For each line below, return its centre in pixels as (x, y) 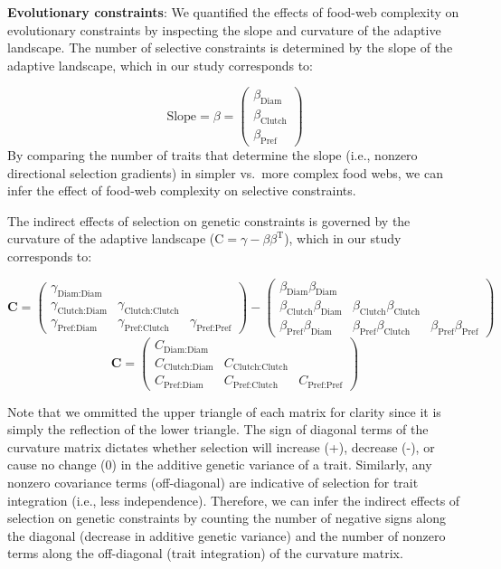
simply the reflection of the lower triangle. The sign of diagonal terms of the (218, 429)
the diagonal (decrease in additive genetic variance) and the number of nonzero (227, 535)
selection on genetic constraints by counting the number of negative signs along (227, 518)
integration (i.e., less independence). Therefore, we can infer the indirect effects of (234, 500)
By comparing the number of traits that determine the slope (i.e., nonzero (213, 154)
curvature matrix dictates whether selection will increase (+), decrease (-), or (221, 446)
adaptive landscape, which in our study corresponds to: (161, 65)
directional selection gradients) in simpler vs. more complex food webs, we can (225, 172)
